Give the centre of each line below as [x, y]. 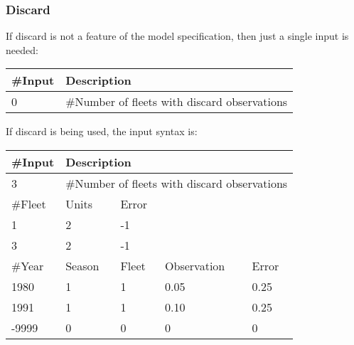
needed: [22, 49]
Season [82, 266]
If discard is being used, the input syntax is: [102, 131]
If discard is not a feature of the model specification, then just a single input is [177, 36]
